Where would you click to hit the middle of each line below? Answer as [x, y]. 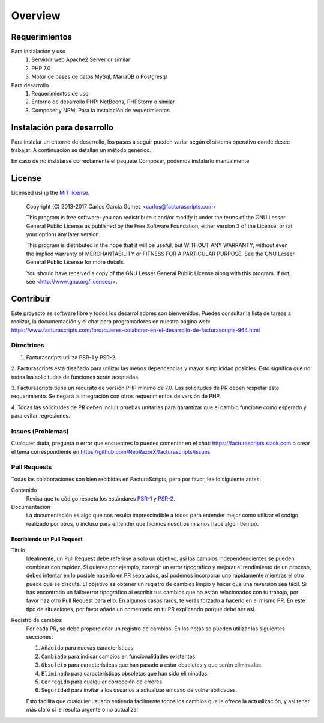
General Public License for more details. [76, 262]
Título [18, 551]
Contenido [24, 490]
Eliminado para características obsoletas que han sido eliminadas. [125, 673]
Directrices [28, 346]
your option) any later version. [63, 234]
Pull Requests [31, 467]
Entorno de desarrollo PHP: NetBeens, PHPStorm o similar [103, 102]
